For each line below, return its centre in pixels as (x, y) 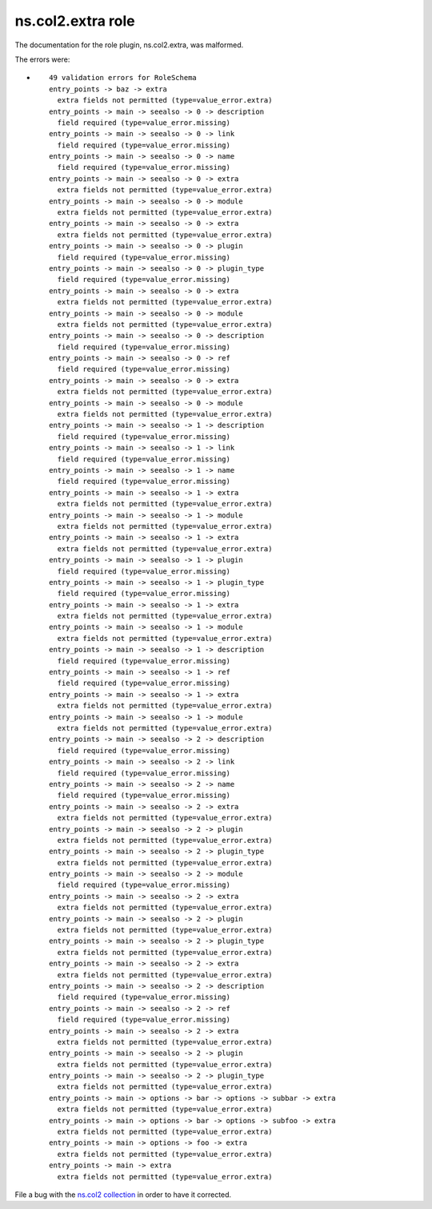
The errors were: (42, 59)
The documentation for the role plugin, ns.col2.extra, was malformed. (129, 45)
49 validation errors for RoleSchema (123, 78)
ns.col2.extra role (75, 21)
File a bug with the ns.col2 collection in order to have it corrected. (123, 1195)
